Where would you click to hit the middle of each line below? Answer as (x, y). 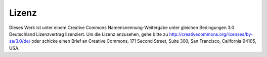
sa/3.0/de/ (20, 41)
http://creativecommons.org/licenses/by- (211, 34)
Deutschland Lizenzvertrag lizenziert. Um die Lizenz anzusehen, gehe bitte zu (89, 34)
